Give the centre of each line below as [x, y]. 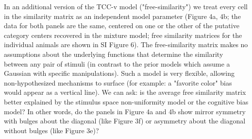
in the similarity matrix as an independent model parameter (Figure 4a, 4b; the [122, 16]
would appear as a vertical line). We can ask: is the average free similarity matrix [125, 92]
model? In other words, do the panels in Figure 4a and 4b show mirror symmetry [125, 111]
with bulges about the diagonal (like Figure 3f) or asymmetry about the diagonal [125, 121]
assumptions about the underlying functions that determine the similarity [114, 54]
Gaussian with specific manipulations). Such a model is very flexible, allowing [119, 73]
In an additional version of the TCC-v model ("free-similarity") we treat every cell [126, 6]
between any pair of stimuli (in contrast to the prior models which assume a [117, 63]
